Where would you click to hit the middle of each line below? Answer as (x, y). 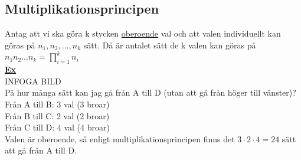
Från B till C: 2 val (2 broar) (57, 115)
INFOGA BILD (33, 81)
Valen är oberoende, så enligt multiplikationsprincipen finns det (120, 138)
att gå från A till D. (41, 150)
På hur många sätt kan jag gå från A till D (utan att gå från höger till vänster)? (150, 92)
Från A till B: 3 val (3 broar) (57, 104)
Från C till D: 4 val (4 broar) (57, 127)
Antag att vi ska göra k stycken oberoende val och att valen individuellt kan (143, 33)
